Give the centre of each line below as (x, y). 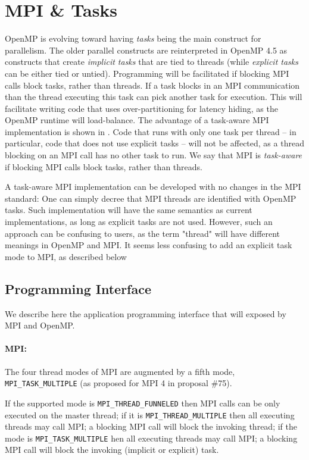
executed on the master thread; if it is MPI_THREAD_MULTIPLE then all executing (150, 414)
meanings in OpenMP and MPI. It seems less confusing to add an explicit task (149, 245)
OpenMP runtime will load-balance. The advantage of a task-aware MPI (137, 120)
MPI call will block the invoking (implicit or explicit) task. (112, 450)
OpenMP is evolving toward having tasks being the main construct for (133, 38)
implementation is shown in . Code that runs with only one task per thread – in (151, 131)
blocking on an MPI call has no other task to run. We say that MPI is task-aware (154, 155)
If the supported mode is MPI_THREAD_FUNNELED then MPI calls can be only (143, 403)
